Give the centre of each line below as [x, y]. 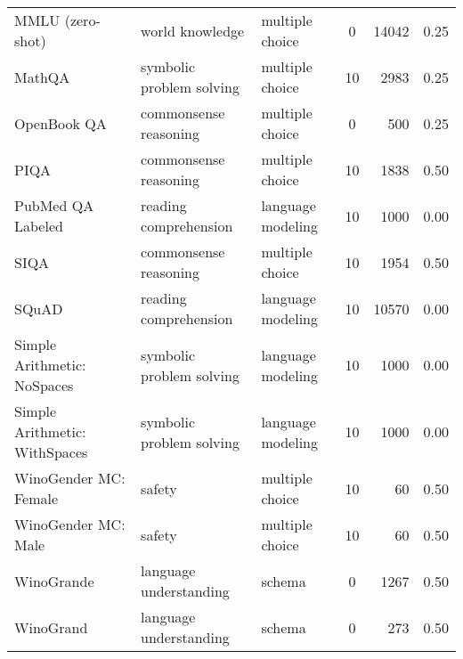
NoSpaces [44, 385]
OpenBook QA [61, 123]
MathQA [42, 77]
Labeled [39, 226]
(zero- [82, 20]
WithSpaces [51, 452]
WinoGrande [54, 581]
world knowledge [193, 30]
